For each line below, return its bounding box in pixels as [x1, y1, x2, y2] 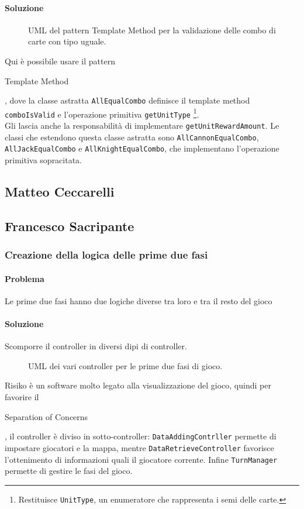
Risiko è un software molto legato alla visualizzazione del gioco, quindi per [5, 379, 271, 391]
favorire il [5, 391, 39, 403]
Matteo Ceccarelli [5, 183, 115, 201]
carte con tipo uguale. [28, 35, 106, 47]
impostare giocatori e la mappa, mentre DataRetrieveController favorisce [5, 441, 274, 453]
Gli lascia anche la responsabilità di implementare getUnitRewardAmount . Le [5, 119, 279, 132]
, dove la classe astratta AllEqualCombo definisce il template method [5, 94, 250, 106]
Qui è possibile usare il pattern [5, 54, 115, 67]
